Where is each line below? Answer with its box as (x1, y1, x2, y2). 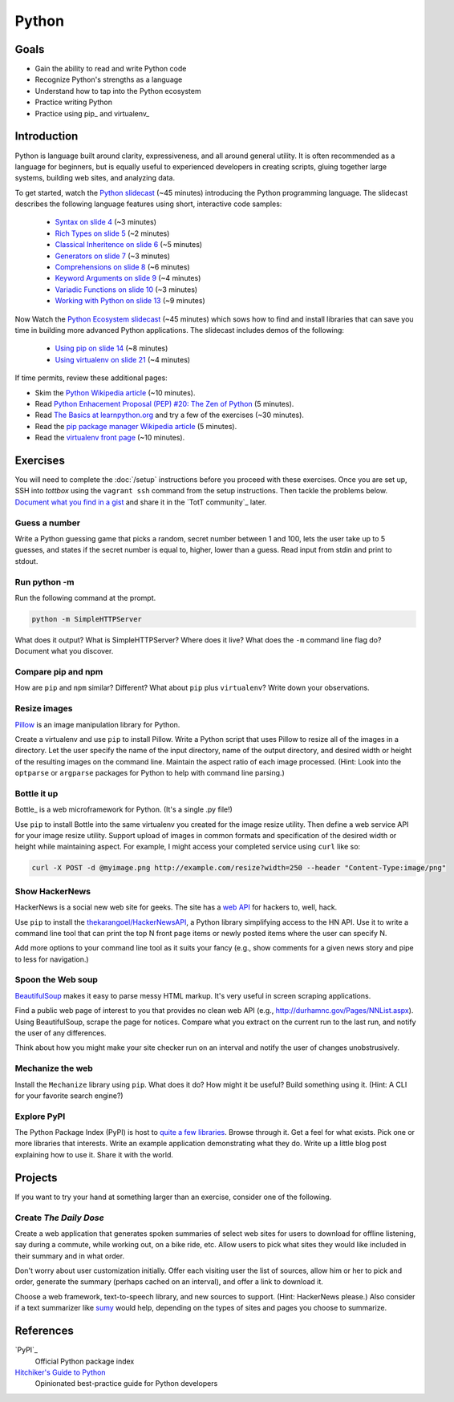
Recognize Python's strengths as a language (34, 75, 183, 84)
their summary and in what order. (14, 1251, 124, 1261)
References (14, 1324, 74, 1338)
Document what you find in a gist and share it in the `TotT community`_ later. (14, 497, 267, 507)
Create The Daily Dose (14, 1212, 104, 1223)
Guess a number (14, 517, 80, 529)
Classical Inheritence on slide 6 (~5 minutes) (55, 240, 203, 249)
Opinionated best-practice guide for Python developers (34, 1379, 218, 1388)
